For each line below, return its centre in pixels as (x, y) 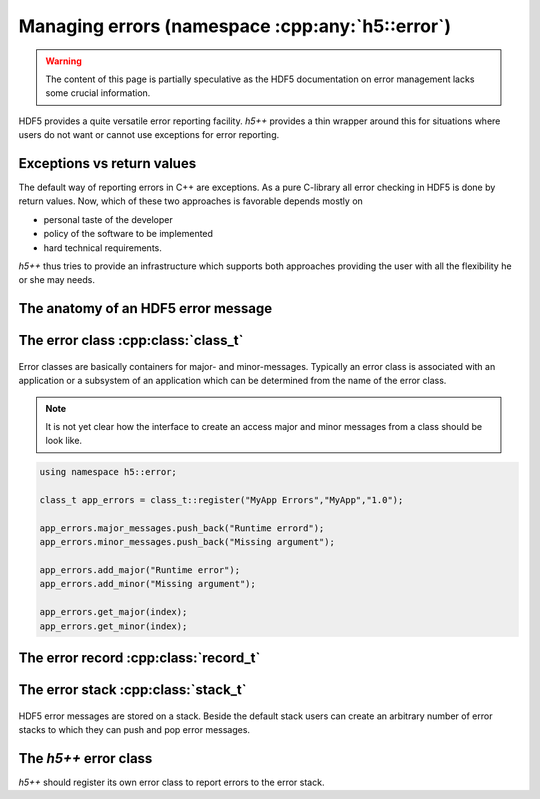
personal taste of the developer (108, 219)
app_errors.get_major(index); (113, 612)
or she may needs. (56, 280)
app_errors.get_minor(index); (113, 626)
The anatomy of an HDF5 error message (145, 308)
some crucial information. (98, 93)
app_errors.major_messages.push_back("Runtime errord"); (182, 528)
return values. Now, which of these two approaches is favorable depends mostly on (191, 201)
